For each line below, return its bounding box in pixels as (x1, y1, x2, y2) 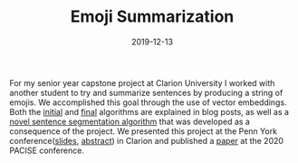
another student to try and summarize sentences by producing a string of (9, 87, 284, 98)
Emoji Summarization (70, 6, 235, 27)
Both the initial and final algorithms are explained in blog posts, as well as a (9, 106, 290, 117)
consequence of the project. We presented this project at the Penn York (9, 125, 278, 137)
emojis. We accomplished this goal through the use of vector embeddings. (9, 97, 287, 108)
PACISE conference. (9, 145, 84, 156)
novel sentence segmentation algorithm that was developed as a (9, 116, 251, 127)
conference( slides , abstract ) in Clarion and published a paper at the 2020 (9, 135, 284, 146)
